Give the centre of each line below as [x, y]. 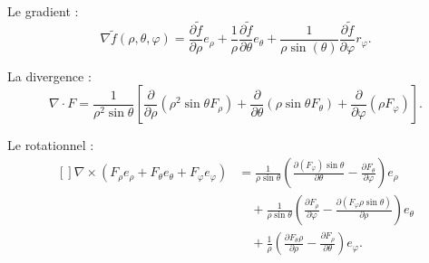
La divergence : [49, 75]
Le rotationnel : [51, 145]
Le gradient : [43, 11]
